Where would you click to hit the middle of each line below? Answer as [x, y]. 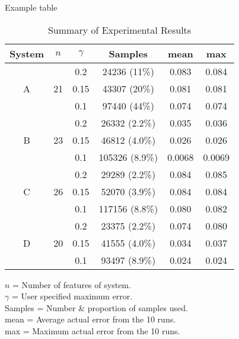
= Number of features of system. [72, 284]
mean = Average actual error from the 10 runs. [90, 319]
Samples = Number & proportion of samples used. [96, 307]
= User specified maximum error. [72, 296]
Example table [31, 7]
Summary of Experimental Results [120, 30]
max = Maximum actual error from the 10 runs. [93, 330]
